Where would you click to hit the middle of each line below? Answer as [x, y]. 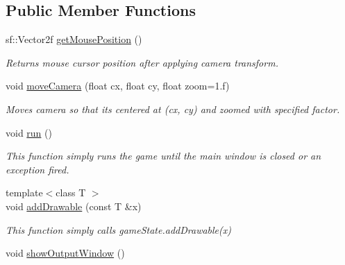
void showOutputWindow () [65, 253]
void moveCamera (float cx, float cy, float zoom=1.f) [118, 86]
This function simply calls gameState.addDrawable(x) [118, 229]
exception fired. [37, 169]
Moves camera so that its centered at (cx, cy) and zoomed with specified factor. [173, 109]
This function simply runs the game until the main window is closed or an [163, 156]
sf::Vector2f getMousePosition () [74, 39]
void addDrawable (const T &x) [74, 206]
